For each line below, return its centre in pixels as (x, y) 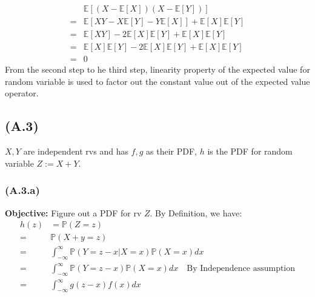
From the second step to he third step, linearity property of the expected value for (157, 69)
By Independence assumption (241, 269)
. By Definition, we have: (196, 212)
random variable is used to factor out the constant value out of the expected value (157, 81)
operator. (22, 93)
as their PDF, (171, 151)
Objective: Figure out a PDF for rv (73, 212)
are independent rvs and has (76, 151)
